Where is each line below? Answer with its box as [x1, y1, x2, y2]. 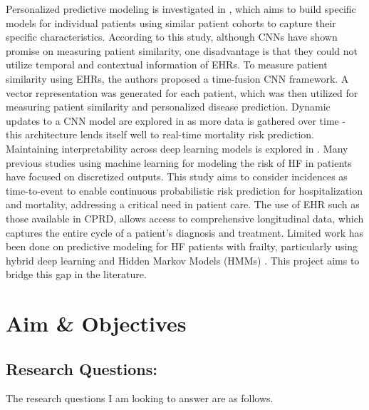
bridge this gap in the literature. [6, 267, 147, 282]
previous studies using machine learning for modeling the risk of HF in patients [6, 155, 352, 170]
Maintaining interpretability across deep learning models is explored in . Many [6, 140, 348, 155]
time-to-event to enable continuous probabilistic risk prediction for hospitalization [6, 183, 363, 198]
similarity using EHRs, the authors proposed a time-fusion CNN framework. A [6, 71, 349, 86]
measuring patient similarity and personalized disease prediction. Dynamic [6, 99, 331, 114]
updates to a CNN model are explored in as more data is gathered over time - [6, 113, 346, 128]
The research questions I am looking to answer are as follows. [6, 391, 274, 406]
